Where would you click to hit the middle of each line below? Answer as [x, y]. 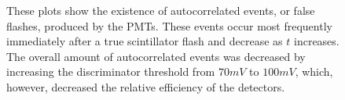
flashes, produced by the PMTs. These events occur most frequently [169, 25]
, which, [314, 71]
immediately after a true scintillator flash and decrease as [145, 41]
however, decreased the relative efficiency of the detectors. [146, 86]
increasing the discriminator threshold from [111, 71]
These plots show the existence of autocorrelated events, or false [161, 10]
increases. [317, 41]
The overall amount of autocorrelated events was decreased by [156, 56]
